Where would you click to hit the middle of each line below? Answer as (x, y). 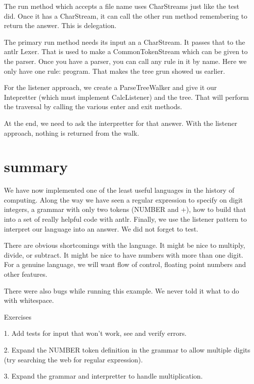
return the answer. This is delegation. (60, 25)
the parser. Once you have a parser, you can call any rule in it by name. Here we (125, 61)
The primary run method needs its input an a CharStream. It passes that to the (125, 42)
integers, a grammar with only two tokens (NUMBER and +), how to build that (125, 209)
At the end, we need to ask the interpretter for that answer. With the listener (121, 123)
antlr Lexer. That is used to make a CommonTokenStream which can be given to (126, 51)
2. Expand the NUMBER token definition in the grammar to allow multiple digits (127, 349)
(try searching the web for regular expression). (74, 359)
